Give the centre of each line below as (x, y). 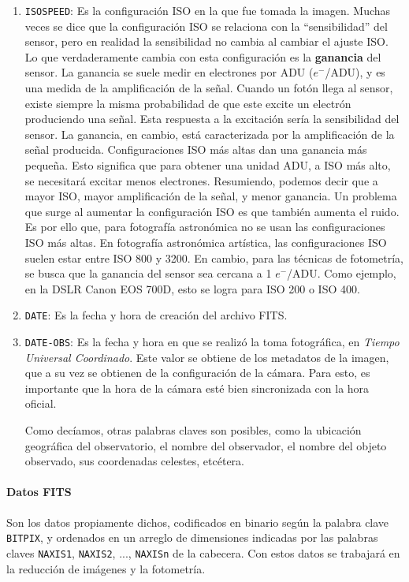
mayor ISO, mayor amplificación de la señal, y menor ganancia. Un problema (211, 196)
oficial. (41, 403)
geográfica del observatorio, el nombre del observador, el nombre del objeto (206, 445)
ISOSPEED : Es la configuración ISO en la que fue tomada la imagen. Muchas (208, 10)
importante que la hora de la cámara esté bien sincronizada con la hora (197, 388)
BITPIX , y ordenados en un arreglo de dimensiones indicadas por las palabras (192, 537)
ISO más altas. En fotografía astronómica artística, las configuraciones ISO (206, 242)
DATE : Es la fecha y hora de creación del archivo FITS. (156, 315)
